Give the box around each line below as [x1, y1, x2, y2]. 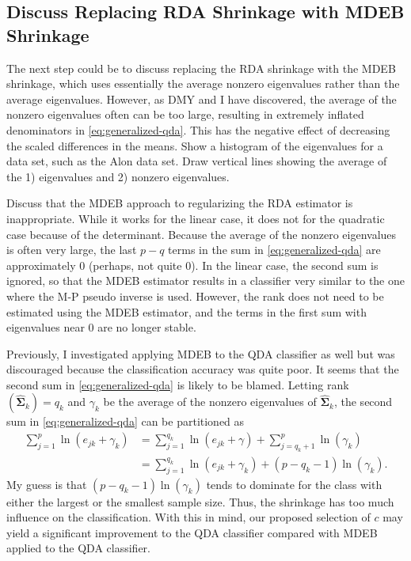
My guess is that [6, 476, 87, 492]
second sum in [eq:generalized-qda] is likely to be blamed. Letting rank [6, 376, 349, 392]
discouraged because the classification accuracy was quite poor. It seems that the [6, 361, 399, 377]
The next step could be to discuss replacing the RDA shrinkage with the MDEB [6, 59, 396, 76]
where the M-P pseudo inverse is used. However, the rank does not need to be [6, 287, 384, 304]
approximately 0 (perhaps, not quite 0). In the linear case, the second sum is [6, 256, 379, 273]
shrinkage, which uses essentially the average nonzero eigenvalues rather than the [6, 75, 400, 92]
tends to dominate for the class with [206, 476, 382, 492]
